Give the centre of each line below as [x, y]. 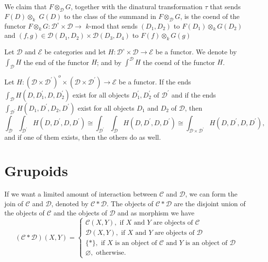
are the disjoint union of [210, 203]
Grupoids [36, 171]
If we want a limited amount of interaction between [81, 194]
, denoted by [70, 203]
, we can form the [211, 194]
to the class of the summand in [110, 16]
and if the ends [194, 94]
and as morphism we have [156, 213]
